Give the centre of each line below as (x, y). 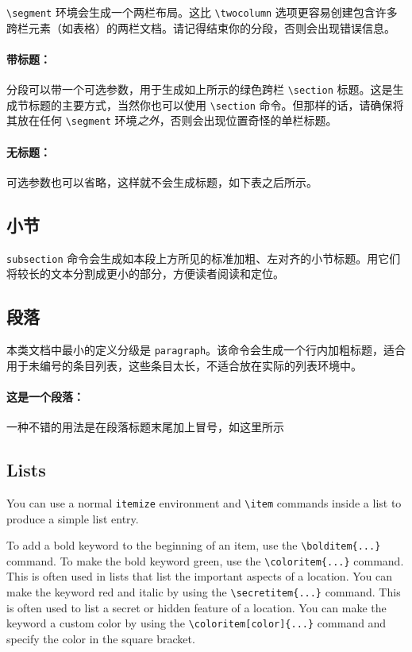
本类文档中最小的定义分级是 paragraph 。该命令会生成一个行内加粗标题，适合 (206, 350)
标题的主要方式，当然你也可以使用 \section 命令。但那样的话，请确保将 (216, 104)
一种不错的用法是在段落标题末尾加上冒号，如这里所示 (145, 427)
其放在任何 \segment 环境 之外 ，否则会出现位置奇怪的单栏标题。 (172, 120)
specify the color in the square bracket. (101, 638)
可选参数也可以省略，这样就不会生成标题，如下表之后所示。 (162, 181)
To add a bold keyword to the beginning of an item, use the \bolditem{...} (194, 545)
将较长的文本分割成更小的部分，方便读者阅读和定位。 (145, 274)
